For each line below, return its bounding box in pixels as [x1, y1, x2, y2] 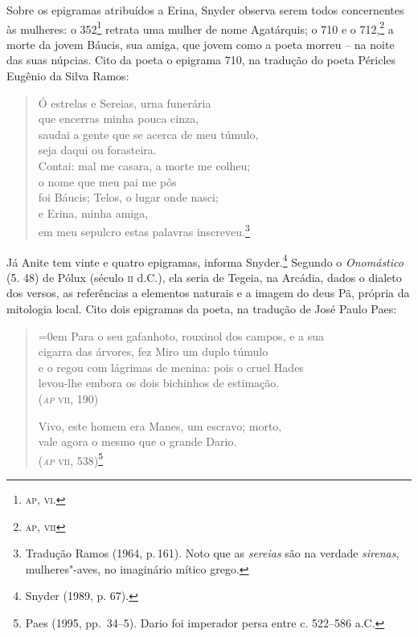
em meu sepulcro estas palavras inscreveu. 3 [38, 221, 250, 240]
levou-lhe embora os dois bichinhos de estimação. [38, 374, 280, 391]
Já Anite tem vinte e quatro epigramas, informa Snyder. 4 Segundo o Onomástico [6, 251, 404, 270]
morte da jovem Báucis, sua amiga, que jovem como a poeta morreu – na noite [6, 35, 395, 52]
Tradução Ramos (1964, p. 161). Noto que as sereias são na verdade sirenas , [25, 545, 400, 561]
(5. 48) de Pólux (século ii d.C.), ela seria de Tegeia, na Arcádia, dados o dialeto [6, 268, 402, 285]
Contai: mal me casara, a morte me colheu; [38, 157, 251, 174]
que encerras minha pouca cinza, [38, 110, 199, 127]
